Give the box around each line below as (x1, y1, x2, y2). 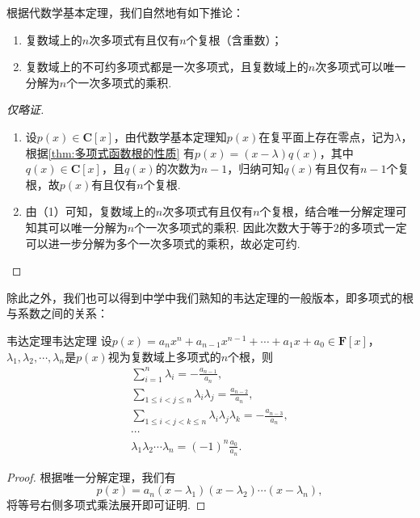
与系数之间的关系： (6, 305, 108, 322)
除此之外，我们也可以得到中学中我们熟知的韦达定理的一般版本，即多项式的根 (6, 288, 414, 305)
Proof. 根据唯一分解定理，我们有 (6, 468, 176, 485)
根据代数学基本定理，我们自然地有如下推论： (6, 4, 244, 20)
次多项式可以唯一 (315, 58, 406, 75)
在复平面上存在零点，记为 (258, 128, 395, 145)
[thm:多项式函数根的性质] (48, 144, 180, 161)
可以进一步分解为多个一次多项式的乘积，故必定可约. (25, 234, 300, 251)
